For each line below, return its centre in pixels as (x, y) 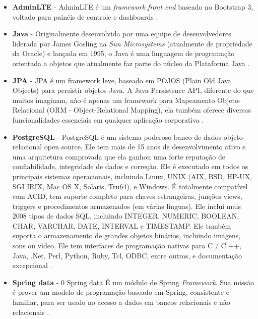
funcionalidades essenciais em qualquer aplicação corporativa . (108, 119)
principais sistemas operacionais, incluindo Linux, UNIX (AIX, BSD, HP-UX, (132, 176)
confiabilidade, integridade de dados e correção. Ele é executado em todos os (130, 166)
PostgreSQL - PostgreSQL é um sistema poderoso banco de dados (117, 137)
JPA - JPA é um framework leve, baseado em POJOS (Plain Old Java (122, 80)
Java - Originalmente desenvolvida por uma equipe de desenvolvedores (122, 34)
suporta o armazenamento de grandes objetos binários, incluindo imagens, (126, 235)
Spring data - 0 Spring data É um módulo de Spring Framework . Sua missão (133, 282)
